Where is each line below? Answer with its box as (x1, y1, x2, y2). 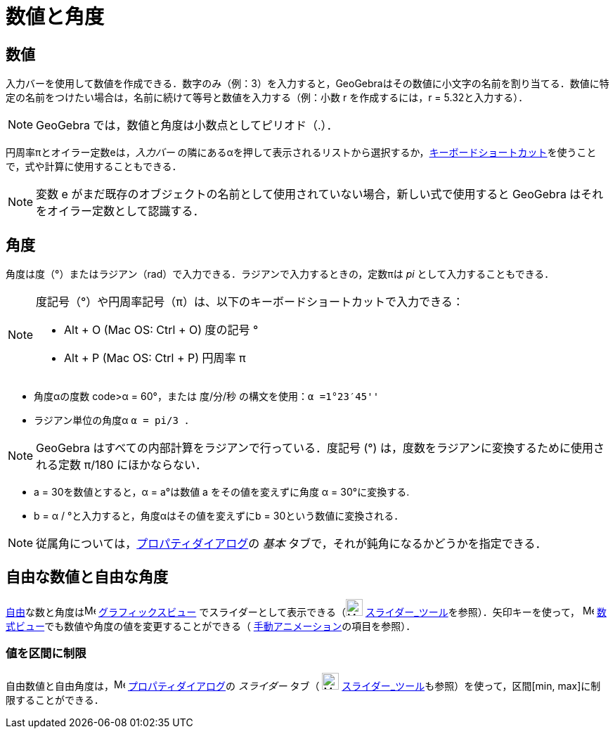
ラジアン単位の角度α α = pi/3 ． (34, 414, 195, 427)
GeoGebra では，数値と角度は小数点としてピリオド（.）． (36, 118, 338, 133)
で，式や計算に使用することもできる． (6, 160, 182, 173)
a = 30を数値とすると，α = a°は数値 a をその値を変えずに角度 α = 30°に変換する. (34, 486, 410, 498)
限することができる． (6, 693, 104, 706)
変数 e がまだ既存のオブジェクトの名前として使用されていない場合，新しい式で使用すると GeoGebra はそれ (36, 187, 604, 202)
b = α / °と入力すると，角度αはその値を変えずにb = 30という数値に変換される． (34, 510, 404, 522)
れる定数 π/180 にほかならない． (36, 458, 207, 472)
